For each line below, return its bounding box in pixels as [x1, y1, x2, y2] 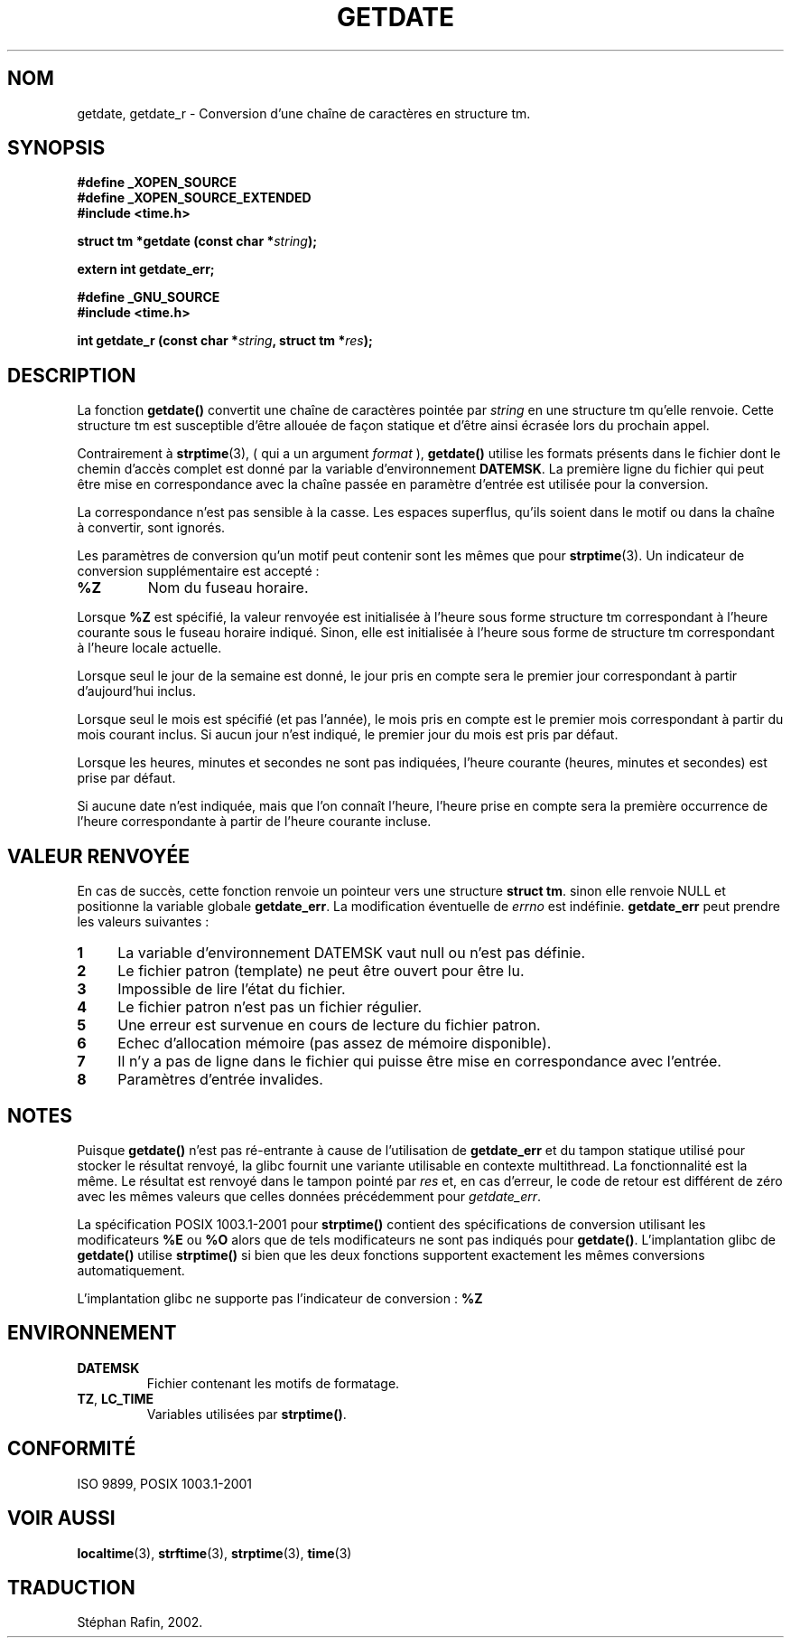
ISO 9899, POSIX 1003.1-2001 [77, 1475, 253, 1491]
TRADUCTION [7, 1575, 135, 1599]
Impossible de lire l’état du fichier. [117, 980, 346, 999]
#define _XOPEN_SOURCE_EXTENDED [77, 190, 312, 206]
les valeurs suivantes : [77, 914, 209, 930]
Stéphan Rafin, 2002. [77, 1614, 203, 1631]
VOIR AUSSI [7, 1507, 116, 1530]
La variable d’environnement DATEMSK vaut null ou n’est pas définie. [117, 944, 586, 963]
